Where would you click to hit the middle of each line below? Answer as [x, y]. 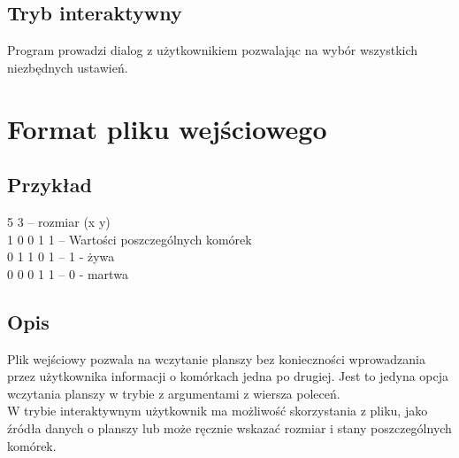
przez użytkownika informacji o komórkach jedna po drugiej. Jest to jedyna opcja [228, 376]
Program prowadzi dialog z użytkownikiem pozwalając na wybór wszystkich [213, 50]
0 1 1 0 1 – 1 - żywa [61, 256]
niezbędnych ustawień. [68, 67]
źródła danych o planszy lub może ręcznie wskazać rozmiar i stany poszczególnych [229, 427]
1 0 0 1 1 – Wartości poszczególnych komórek [130, 239]
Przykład [50, 185]
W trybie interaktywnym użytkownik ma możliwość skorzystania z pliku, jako [218, 411]
